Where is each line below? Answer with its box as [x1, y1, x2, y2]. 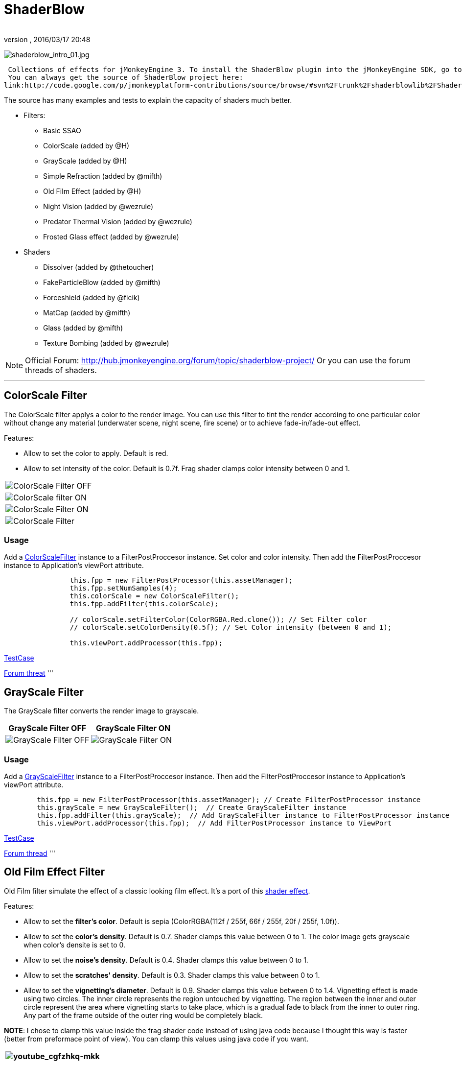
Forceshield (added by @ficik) [43, 293, 140, 302]
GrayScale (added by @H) [43, 156, 127, 165]
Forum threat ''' [4, 669, 54, 678]
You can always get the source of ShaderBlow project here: [8, 73, 243, 81]
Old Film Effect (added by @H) [43, 187, 141, 195]
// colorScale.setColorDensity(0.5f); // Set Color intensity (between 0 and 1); [69, 623, 392, 632]
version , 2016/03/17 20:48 [4, 35, 91, 44]
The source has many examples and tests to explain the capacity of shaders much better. [4, 95, 292, 104]
